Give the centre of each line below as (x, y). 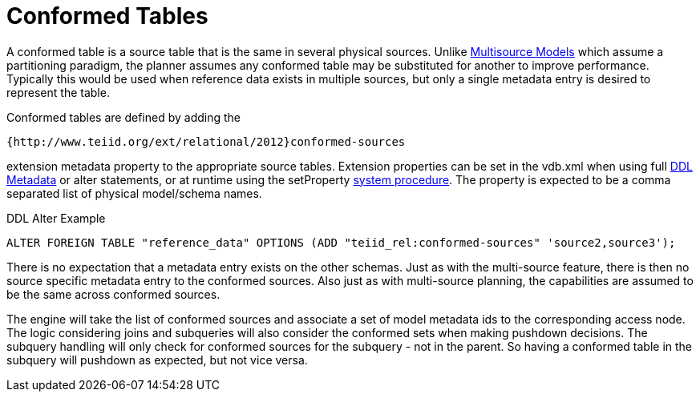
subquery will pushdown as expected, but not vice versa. (157, 360)
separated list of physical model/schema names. (134, 193)
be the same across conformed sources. (113, 294)
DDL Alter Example (56, 218)
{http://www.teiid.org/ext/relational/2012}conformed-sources (206, 141)
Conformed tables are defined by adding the (124, 117)
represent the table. (58, 92)
